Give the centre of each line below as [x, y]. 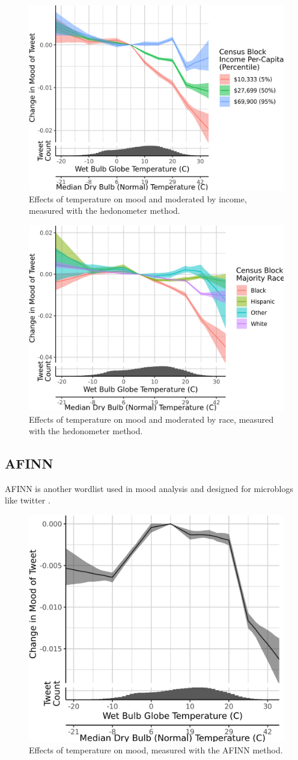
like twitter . [28, 500]
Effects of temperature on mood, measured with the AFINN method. [156, 750]
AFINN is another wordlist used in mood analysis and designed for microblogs [149, 488]
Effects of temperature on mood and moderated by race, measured [151, 419]
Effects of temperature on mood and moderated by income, [138, 198]
